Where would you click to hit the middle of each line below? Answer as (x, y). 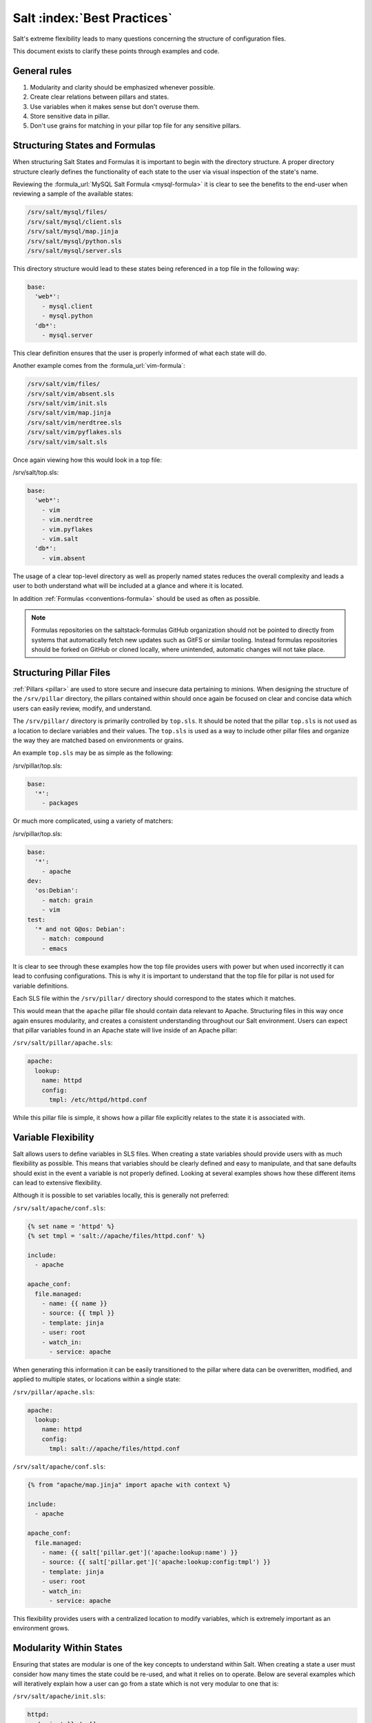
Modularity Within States (68, 1648)
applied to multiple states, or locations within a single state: (97, 1379)
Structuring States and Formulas (84, 146)
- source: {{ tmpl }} (78, 1313)
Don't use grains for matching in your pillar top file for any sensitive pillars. (135, 126)
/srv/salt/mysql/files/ (68, 212)
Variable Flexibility (53, 1137)
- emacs (55, 948)
